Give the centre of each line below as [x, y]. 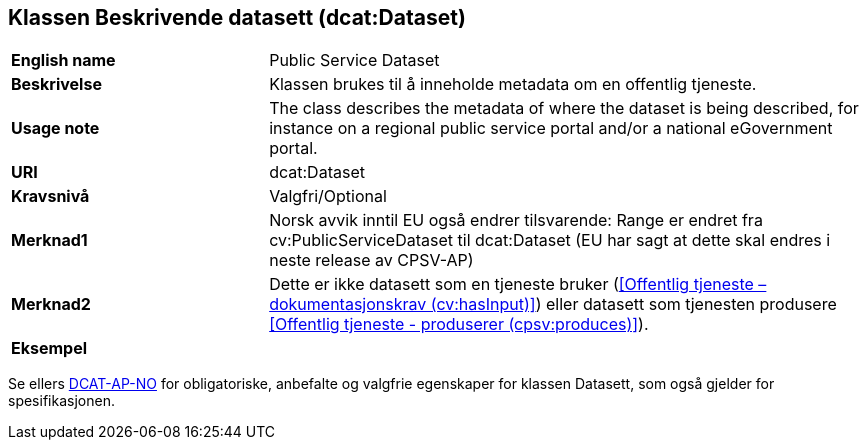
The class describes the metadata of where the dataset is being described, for [564, 108]
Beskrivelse [56, 84]
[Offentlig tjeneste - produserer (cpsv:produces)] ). [459, 324]
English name [63, 60]
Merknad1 [49, 240]
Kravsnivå [50, 196]
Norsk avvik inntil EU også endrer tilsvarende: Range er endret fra [516, 220]
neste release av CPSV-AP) [371, 260]
